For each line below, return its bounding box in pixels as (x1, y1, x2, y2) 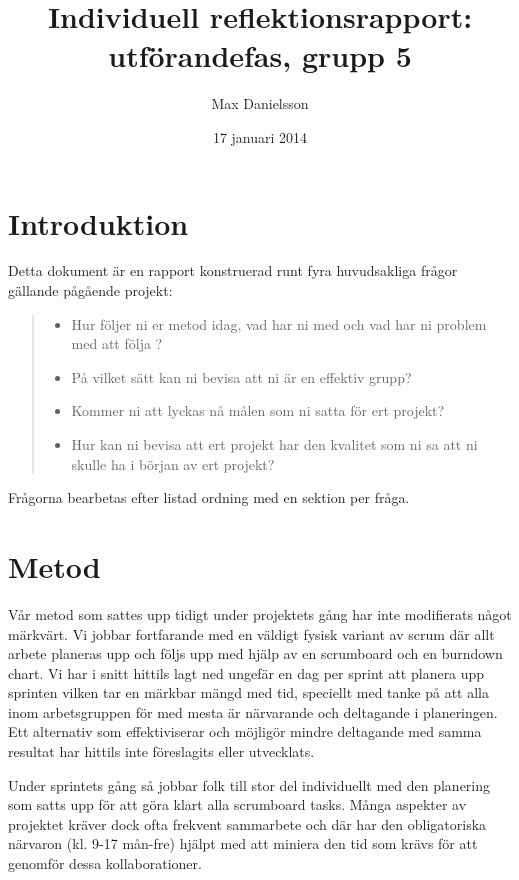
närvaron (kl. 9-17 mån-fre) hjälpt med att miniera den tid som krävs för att (8, 833, 478, 854)
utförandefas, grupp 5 (108, 35, 412, 76)
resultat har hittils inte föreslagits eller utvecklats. (8, 741, 315, 762)
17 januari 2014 (212, 126, 308, 147)
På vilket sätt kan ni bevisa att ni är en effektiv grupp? (71, 366, 412, 387)
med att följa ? (71, 333, 163, 354)
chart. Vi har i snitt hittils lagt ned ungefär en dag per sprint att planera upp (8, 662, 485, 683)
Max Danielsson (211, 93, 309, 114)
